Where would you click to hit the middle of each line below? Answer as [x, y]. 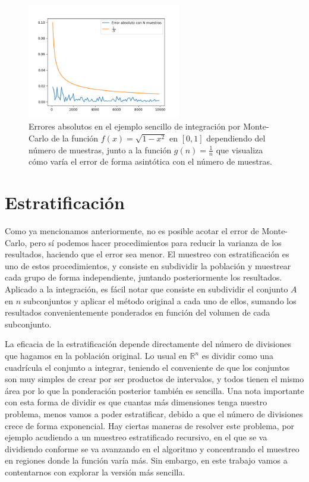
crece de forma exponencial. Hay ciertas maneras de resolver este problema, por [150, 425]
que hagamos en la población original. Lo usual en [96, 356]
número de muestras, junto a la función [100, 149]
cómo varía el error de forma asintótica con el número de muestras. [150, 161]
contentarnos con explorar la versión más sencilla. [95, 472]
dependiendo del [236, 138]
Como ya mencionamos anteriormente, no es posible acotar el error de [132, 231]
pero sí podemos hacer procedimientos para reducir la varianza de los [156, 242]
